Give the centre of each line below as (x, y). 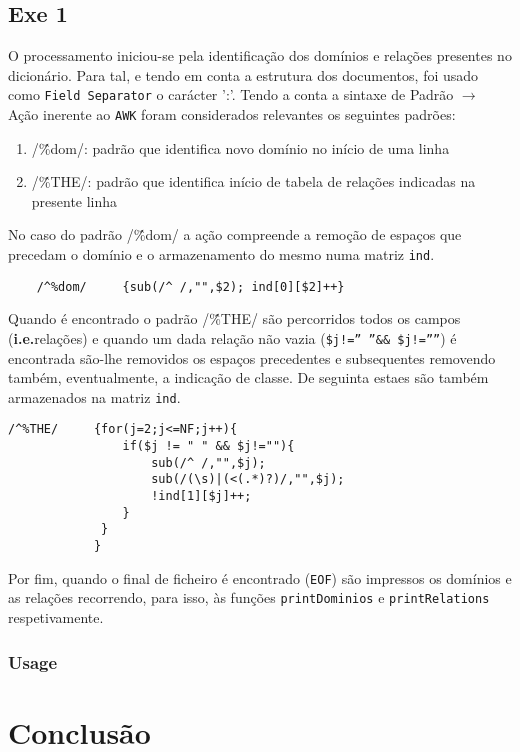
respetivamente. (56, 617)
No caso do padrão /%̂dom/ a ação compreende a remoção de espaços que (235, 234)
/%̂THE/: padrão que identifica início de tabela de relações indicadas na (253, 181)
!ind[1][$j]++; (201, 496)
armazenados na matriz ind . (94, 396)
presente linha (74, 200)
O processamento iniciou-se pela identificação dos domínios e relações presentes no (260, 55)
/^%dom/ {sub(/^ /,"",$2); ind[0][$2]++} (190, 286)
